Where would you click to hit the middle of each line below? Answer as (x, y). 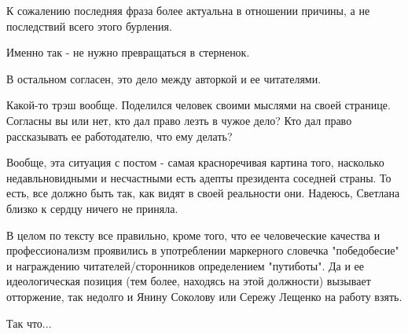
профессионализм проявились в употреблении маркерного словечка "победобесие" (203, 250)
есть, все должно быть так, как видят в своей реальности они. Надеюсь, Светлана (203, 193)
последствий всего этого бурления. (89, 26)
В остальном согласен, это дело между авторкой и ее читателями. (164, 78)
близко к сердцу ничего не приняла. (92, 208)
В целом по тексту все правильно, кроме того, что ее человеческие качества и (193, 235)
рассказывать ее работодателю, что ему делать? (119, 136)
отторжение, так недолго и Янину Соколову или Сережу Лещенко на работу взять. (204, 296)
